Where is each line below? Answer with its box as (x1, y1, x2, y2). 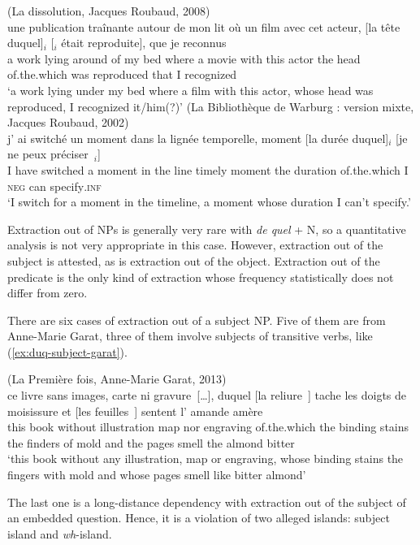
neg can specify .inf (7, 177, 102, 194)
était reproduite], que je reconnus (61, 34, 227, 51)
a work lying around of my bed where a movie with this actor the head (7, 50, 361, 67)
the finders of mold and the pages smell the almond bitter (7, 434, 295, 451)
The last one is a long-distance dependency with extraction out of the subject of (7, 493, 406, 510)
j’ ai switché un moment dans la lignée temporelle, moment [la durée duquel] (7, 129, 389, 146)
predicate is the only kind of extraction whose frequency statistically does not (7, 268, 394, 285)
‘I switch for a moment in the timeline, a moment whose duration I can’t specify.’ (7, 193, 411, 210)
